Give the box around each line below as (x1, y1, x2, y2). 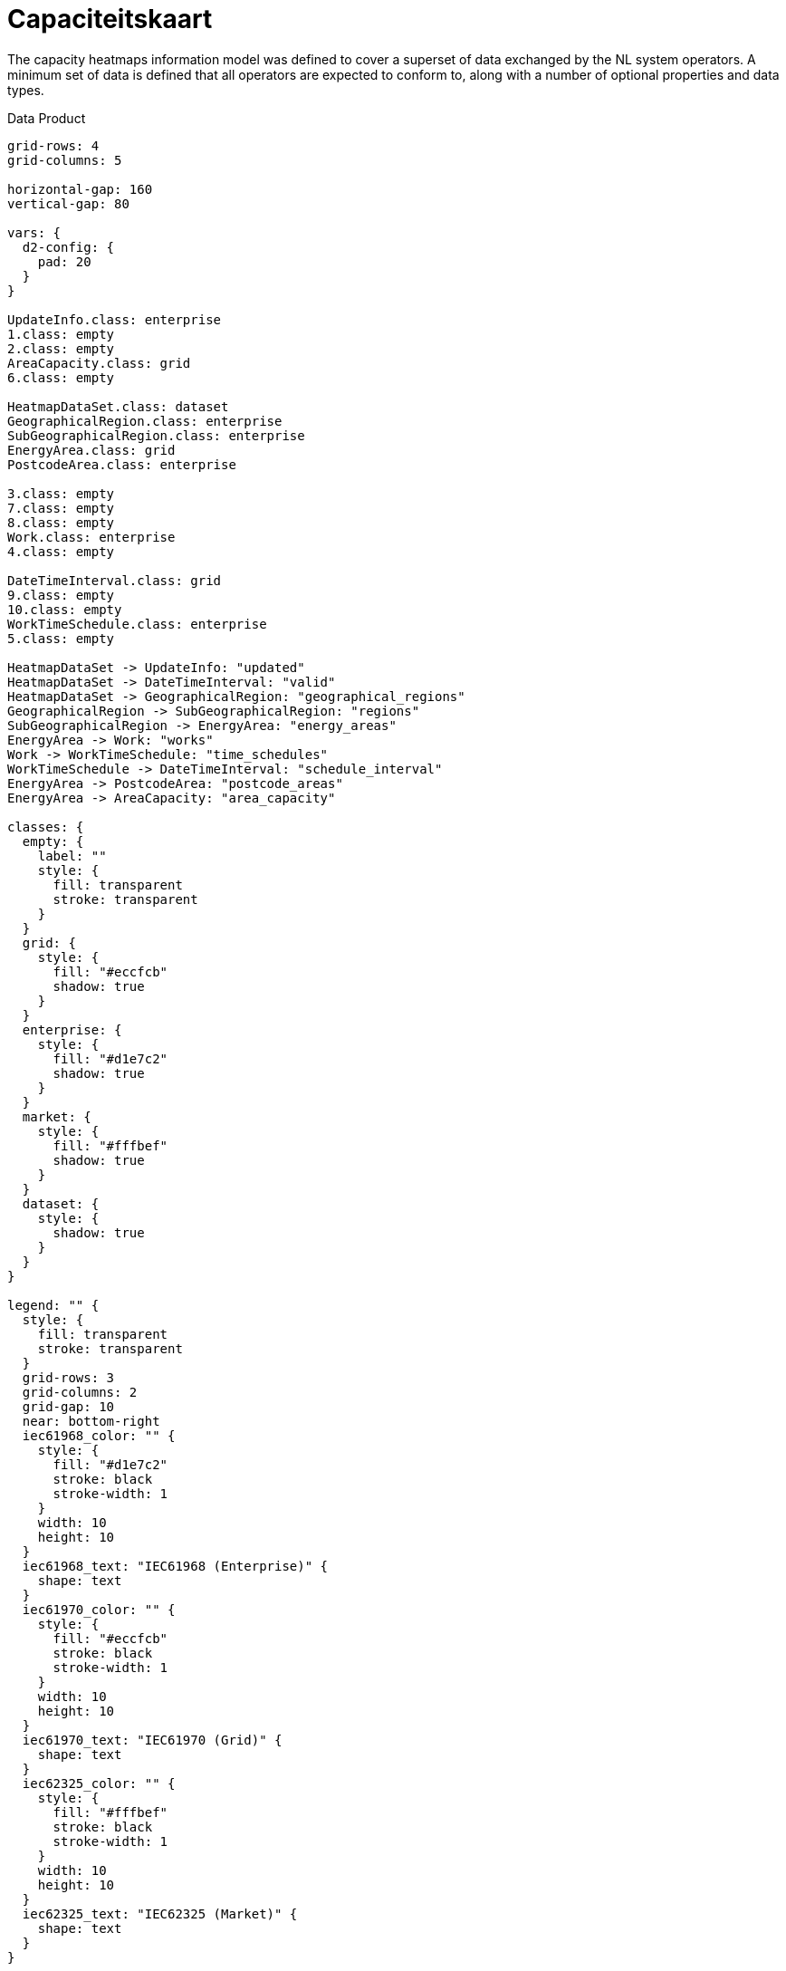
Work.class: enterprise (7, 529, 176, 544)
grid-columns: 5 (7, 152, 122, 168)
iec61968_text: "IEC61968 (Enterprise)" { (22, 1558, 329, 1573)
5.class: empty (7, 630, 115, 646)
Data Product (7, 110, 86, 126)
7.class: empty (7, 500, 115, 515)
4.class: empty (7, 543, 115, 559)
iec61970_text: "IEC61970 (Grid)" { (22, 1732, 283, 1747)
